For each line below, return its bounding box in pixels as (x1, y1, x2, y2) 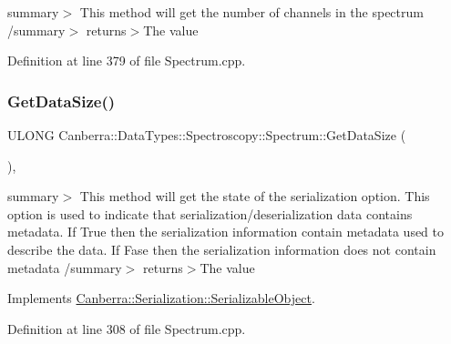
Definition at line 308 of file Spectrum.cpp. (7, 319, 246, 338)
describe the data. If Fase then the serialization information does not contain (7, 239, 436, 258)
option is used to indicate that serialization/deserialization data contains (7, 204, 413, 223)
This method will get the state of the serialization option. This (79, 187, 430, 206)
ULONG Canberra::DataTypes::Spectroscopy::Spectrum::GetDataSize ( (7, 126, 406, 144)
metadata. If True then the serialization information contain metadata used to (7, 222, 445, 241)
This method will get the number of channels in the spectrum (79, 3, 424, 21)
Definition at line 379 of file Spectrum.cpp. (7, 51, 246, 70)
